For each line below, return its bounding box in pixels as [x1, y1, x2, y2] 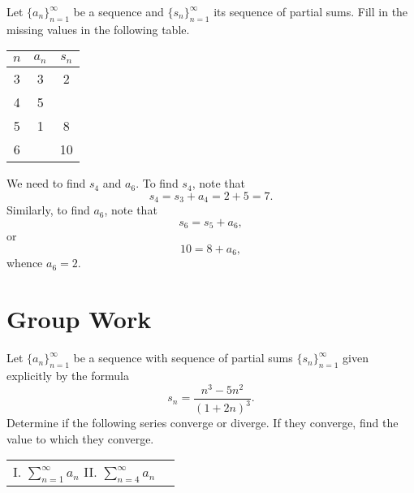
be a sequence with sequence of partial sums [73, 349, 293, 366]
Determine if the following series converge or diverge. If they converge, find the [6, 414, 399, 431]
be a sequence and [73, 3, 164, 19]
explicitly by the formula [6, 366, 129, 383]
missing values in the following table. [6, 20, 190, 37]
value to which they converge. [6, 430, 154, 447]
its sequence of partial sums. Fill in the [213, 3, 408, 19]
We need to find [6, 175, 86, 192]
